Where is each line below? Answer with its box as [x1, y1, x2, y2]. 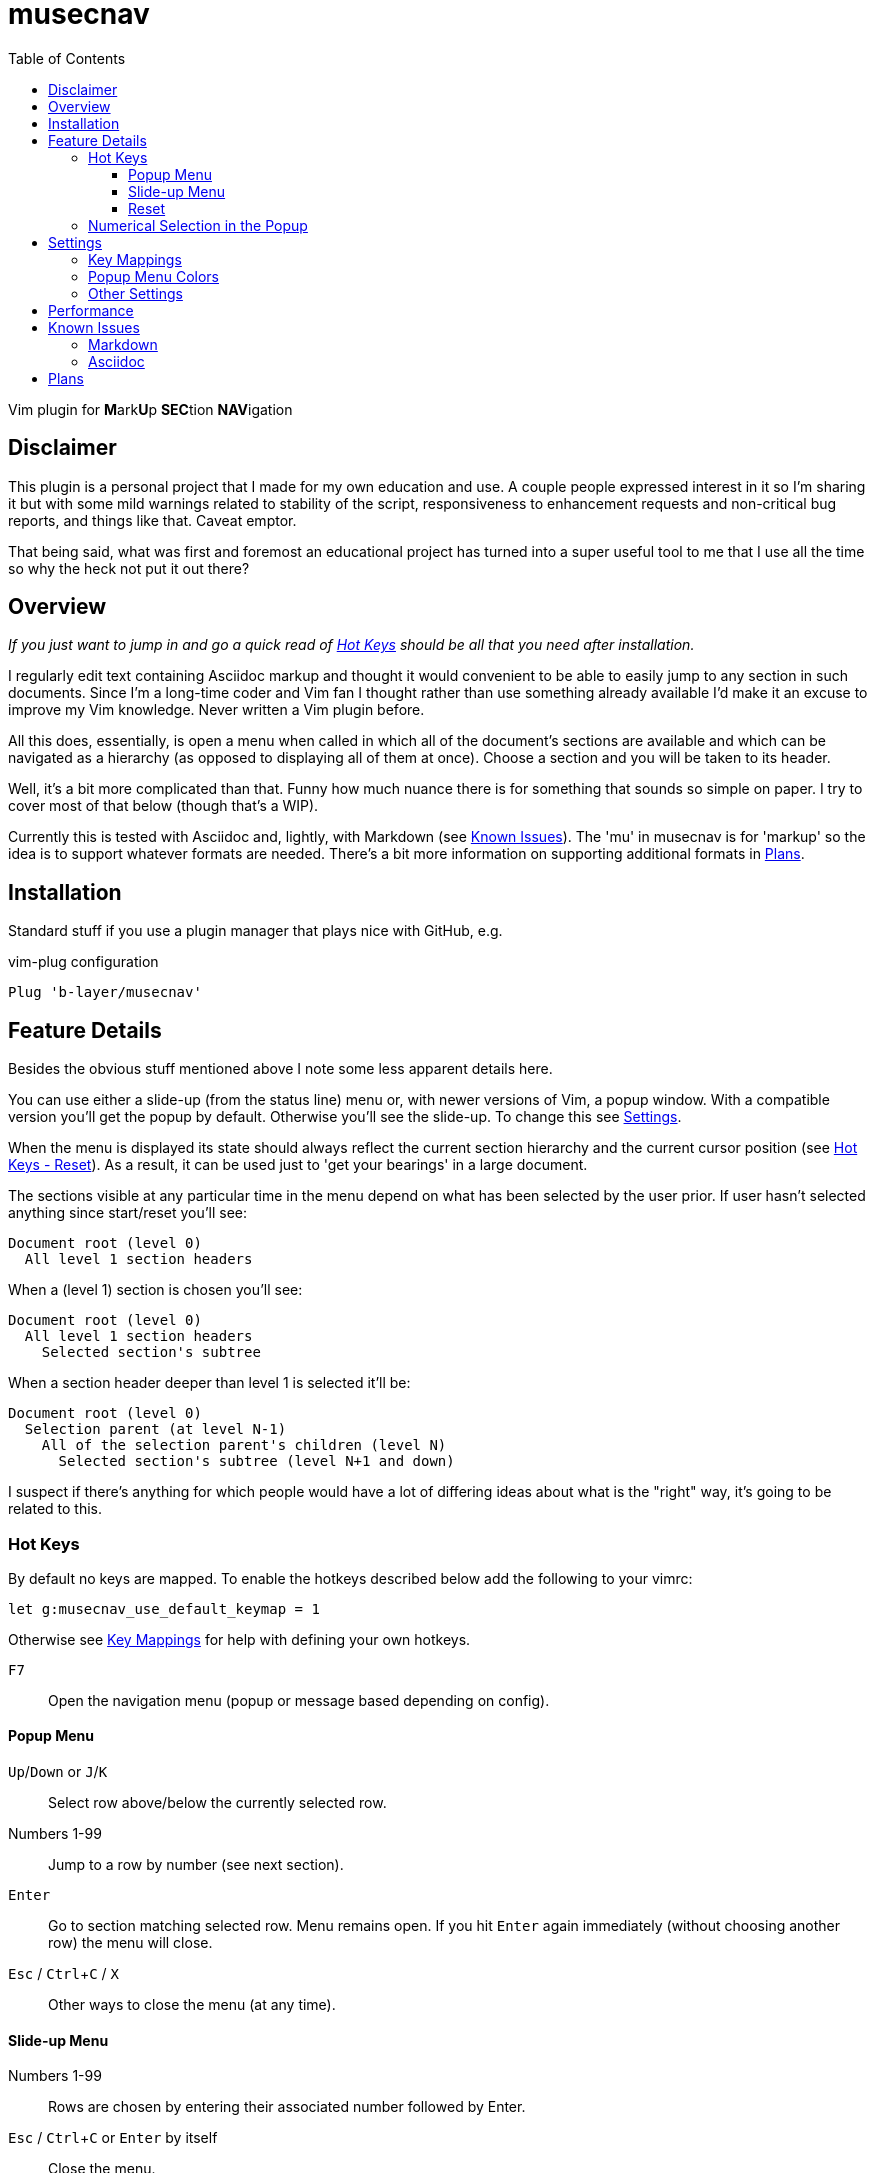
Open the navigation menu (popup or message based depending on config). [48, 1691, 550, 1709]
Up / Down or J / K [8, 1763, 108, 1781]
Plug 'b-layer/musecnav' [8, 984, 202, 1001]
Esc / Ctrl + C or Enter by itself [8, 2129, 218, 2147]
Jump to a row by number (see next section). [48, 1856, 344, 1874]
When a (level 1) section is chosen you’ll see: [8, 1281, 303, 1299]
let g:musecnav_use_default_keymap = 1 [8, 1600, 320, 1617]
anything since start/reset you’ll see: [8, 1204, 248, 1222]
